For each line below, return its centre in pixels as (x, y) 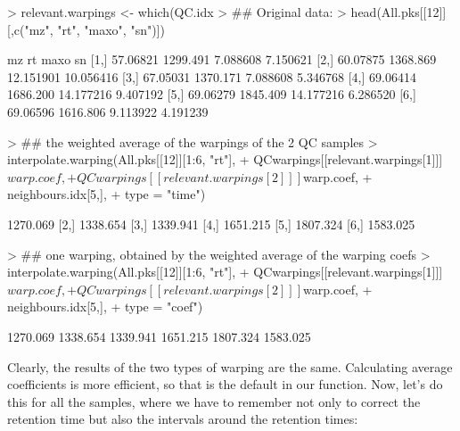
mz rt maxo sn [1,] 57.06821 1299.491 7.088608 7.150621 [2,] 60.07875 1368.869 (222, 59)
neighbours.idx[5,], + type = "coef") (105, 307)
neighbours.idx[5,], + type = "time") (107, 194)
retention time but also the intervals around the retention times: (183, 419)
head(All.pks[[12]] (398, 12)
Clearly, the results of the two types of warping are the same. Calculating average (230, 366)
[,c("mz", (30, 29)
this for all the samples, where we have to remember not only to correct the (214, 401)
